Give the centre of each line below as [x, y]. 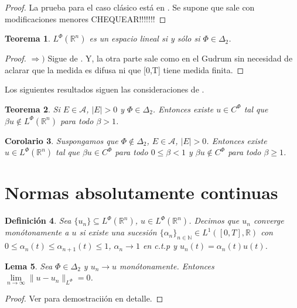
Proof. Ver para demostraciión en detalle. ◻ [84, 298]
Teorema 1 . [28, 38]
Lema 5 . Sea [29, 266]
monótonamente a [37, 232]
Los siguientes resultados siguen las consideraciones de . [105, 89]
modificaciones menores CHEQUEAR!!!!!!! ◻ [86, 18]
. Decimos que [214, 220]
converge [269, 220]
